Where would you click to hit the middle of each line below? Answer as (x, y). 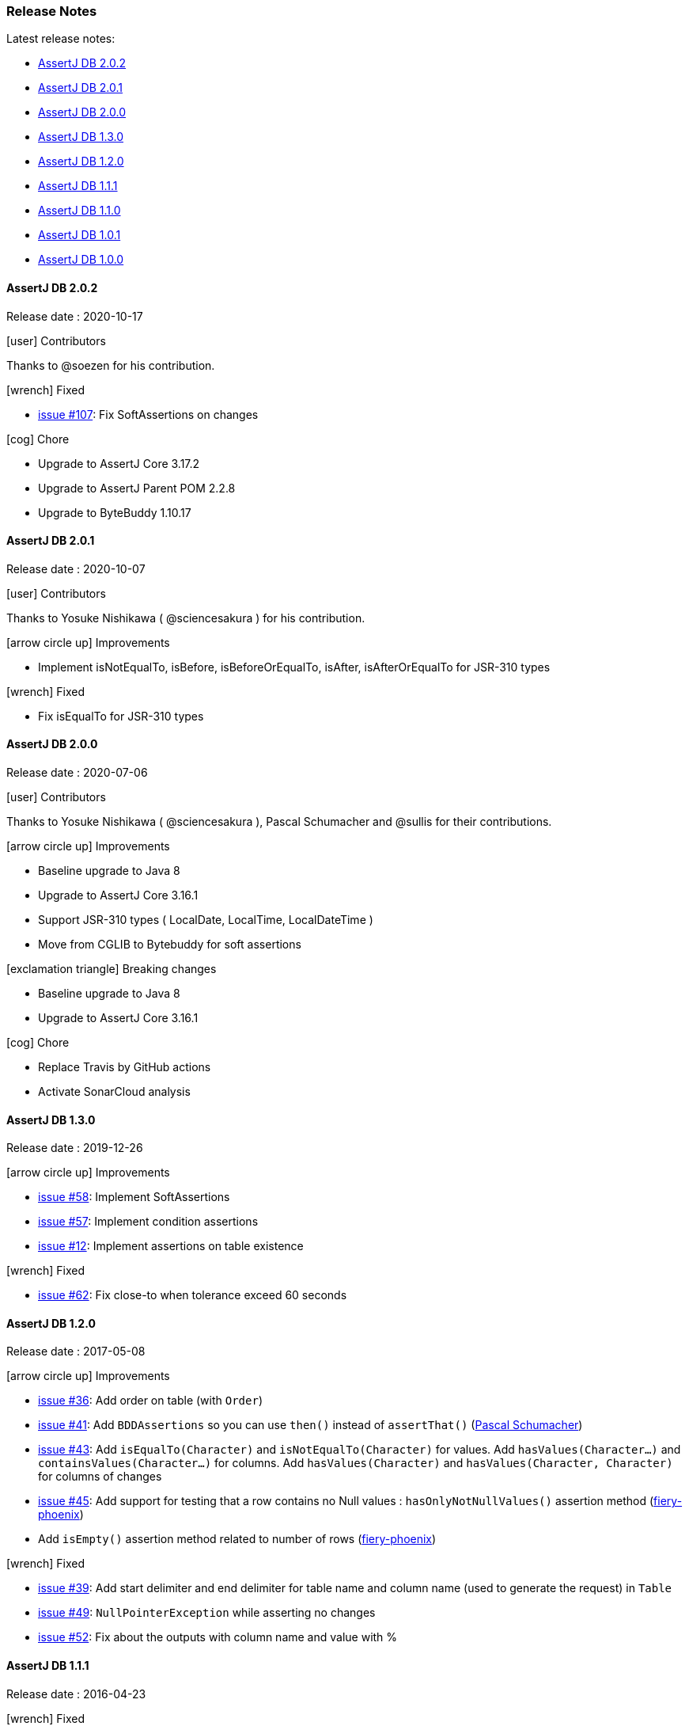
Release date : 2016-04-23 (76, 1694)
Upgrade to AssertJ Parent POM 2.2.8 (137, 488)
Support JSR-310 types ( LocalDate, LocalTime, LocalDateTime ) (206, 920)
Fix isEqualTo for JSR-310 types (121, 716)
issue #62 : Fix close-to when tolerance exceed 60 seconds (193, 1295)
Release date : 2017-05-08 (76, 1352)
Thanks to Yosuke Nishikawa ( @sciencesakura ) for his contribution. (186, 618)
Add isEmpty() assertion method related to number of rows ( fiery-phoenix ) (237, 1539)
